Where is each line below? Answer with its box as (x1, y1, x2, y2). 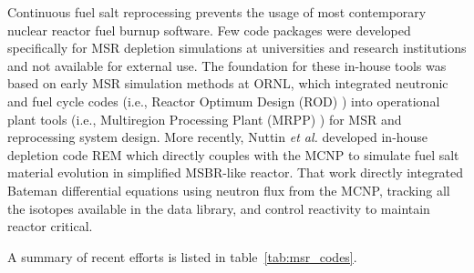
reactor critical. (7, 217, 93, 236)
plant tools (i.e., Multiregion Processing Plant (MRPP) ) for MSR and (7, 109, 402, 128)
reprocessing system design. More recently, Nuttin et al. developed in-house (7, 127, 428, 147)
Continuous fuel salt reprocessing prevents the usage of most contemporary (7, 3, 427, 21)
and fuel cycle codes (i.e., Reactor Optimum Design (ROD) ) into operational (7, 91, 440, 110)
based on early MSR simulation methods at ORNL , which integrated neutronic (7, 74, 448, 93)
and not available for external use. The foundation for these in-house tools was (7, 56, 447, 75)
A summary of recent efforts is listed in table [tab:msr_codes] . (7, 247, 357, 266)
